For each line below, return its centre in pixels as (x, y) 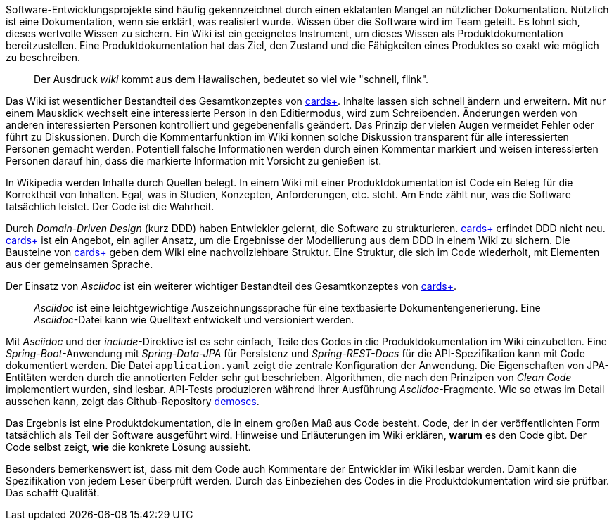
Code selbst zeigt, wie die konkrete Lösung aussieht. (128, 447)
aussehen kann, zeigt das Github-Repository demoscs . (133, 401)
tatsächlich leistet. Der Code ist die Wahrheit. (110, 206)
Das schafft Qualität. (53, 493)
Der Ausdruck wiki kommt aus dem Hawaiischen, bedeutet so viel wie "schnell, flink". (231, 79)
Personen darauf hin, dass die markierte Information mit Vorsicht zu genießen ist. (194, 161)
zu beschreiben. (43, 57)
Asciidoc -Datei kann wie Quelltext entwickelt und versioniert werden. (194, 320)
